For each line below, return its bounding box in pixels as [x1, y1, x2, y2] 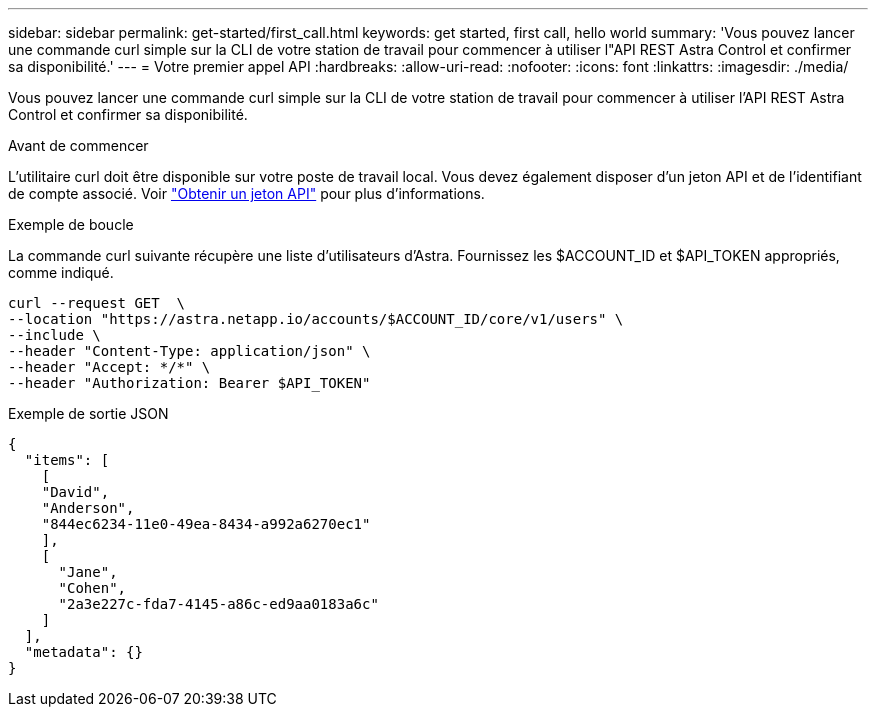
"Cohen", [58, 580, 127, 596]
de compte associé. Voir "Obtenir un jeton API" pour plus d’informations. [8, 185, 485, 202]
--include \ [8, 327, 101, 343]
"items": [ [24, 452, 110, 468]
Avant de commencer [8, 137, 149, 154]
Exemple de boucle [8, 216, 134, 233]
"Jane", [58, 564, 118, 580]
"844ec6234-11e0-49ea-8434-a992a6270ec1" [41, 516, 371, 532]
